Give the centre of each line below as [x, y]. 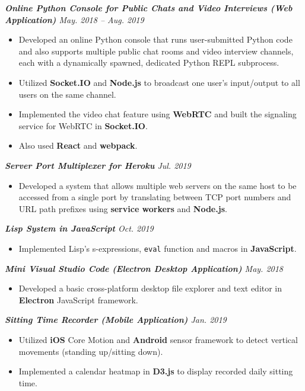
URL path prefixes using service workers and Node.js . [123, 208]
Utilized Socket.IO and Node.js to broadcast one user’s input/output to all [159, 82]
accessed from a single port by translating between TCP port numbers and [155, 197]
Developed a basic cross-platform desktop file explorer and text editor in [150, 288]
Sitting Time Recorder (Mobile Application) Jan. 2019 [116, 320]
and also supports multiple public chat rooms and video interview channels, [156, 51]
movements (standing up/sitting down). [91, 351]
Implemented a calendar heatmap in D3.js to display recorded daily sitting [156, 371]
